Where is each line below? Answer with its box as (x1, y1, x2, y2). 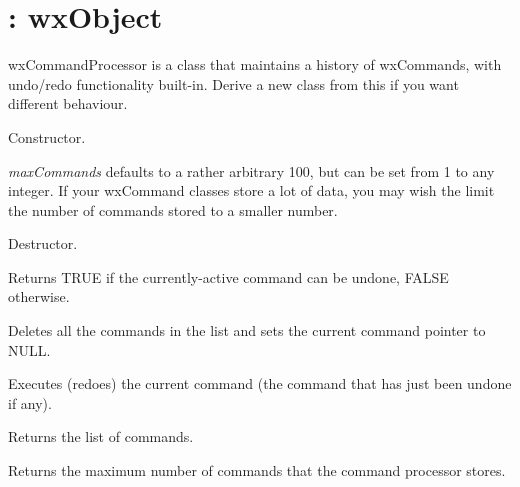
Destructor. (8, 233, 78, 254)
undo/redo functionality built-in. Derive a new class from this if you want (8, 73, 459, 94)
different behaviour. (8, 93, 128, 114)
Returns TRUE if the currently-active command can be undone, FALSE (8, 266, 449, 287)
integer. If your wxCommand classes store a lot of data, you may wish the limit (8, 180, 495, 201)
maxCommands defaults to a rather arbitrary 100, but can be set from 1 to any (8, 160, 495, 181)
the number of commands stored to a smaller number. (8, 199, 338, 220)
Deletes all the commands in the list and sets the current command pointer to (8, 320, 486, 341)
